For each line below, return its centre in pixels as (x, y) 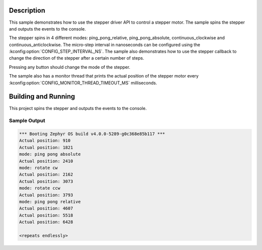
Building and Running (42, 97)
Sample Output (27, 121)
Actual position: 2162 (46, 175)
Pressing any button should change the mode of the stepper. (70, 67)
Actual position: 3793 (46, 195)
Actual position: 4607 (46, 209)
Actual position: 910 (45, 141)
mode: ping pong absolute (50, 154)
